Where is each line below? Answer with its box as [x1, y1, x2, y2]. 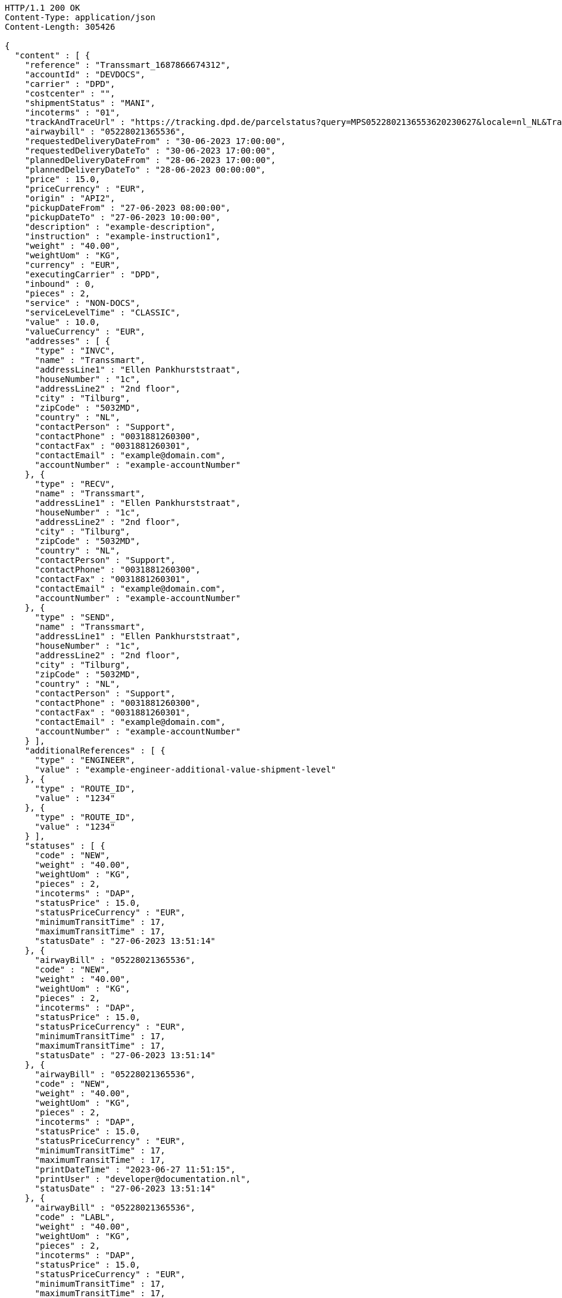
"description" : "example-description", [24, 222, 216, 232]
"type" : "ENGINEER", [35, 755, 136, 765]
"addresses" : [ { [24, 336, 111, 346]
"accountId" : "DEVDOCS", [24, 70, 146, 79]
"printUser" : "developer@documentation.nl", [35, 1174, 251, 1184]
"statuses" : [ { [24, 841, 105, 850]
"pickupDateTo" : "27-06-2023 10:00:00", [24, 212, 221, 222]
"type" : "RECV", [35, 479, 115, 489]
